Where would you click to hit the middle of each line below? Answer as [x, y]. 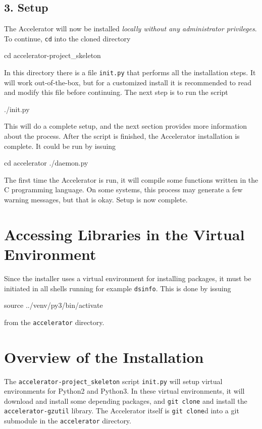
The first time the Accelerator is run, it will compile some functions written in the [131, 179]
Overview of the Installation [104, 357]
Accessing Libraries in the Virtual [124, 234]
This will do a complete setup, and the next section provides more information [126, 126]
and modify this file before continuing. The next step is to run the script [116, 92]
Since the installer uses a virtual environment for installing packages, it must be [128, 278]
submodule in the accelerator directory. [68, 421]
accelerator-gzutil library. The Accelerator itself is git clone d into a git [122, 411]
